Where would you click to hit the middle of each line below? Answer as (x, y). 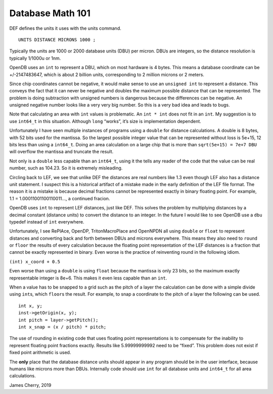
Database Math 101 (50, 13)
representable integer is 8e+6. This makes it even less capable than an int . (88, 278)
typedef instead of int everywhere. (47, 221)
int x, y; (30, 306)
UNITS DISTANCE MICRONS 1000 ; (57, 40)
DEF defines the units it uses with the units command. (65, 28)
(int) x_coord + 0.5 (35, 262)
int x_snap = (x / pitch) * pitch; (62, 327)
